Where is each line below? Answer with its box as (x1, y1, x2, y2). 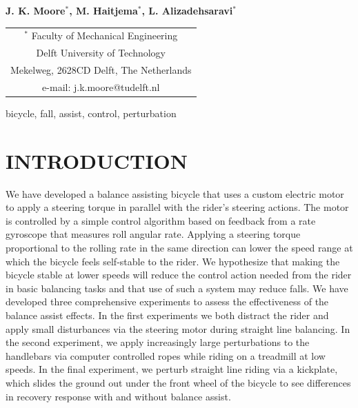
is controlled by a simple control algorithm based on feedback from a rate (6, 213, 316, 227)
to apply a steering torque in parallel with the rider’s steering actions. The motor (6, 200, 349, 214)
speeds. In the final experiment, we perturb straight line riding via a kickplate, (6, 362, 338, 376)
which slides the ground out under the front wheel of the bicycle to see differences (6, 376, 351, 389)
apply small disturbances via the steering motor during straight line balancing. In (6, 321, 350, 336)
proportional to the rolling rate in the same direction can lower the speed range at (6, 241, 353, 255)
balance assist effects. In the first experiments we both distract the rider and (6, 308, 329, 323)
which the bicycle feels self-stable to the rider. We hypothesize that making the (6, 254, 340, 268)
